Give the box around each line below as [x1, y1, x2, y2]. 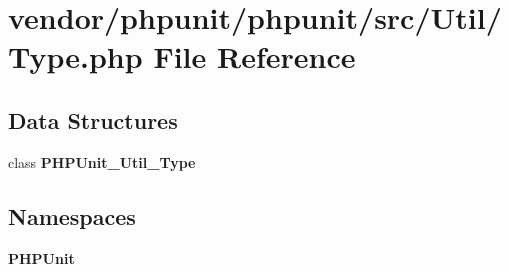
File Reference [153, 36, 356, 77]
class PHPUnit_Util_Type [8, 151, 196, 172]
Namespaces [8, 200, 136, 231]
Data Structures [8, 104, 178, 135]
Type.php [8, 36, 143, 77]
